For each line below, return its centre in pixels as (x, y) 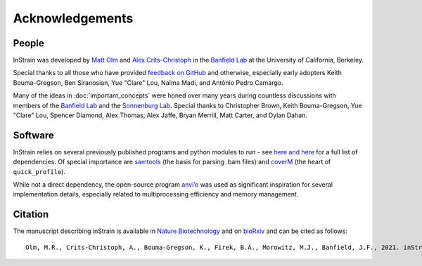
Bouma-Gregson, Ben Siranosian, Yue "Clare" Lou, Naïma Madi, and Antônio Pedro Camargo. (148, 82)
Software (33, 135)
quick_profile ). (39, 171)
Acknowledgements (73, 18)
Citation (31, 214)
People (29, 43)
